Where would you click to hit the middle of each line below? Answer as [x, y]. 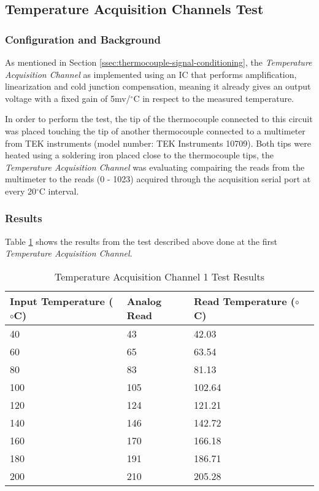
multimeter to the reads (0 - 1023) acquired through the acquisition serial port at [158, 179]
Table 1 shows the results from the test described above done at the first [141, 241]
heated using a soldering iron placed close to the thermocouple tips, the [139, 155]
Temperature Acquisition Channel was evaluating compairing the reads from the [155, 167]
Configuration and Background [83, 39]
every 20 [21, 191]
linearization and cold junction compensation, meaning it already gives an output [158, 86]
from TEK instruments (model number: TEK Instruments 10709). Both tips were [158, 143]
